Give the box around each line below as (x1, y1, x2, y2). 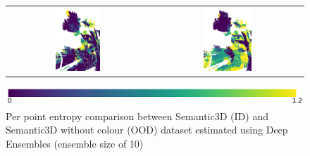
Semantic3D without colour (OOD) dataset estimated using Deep (6, 122, 288, 137)
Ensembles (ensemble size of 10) (6, 136, 144, 150)
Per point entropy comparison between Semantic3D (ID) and (6, 108, 268, 123)
